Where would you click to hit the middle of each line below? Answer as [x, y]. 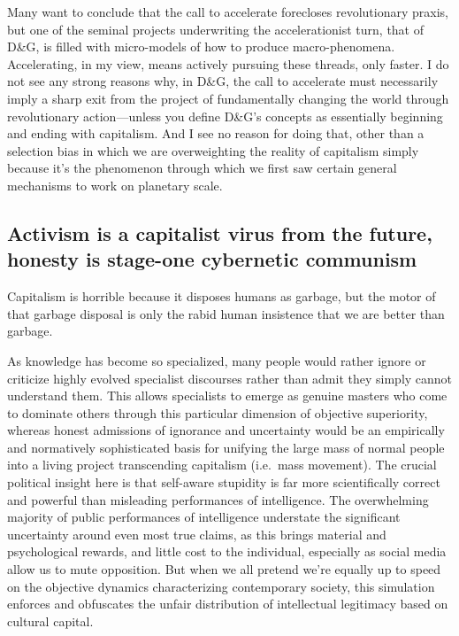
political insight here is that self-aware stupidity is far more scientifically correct [224, 482]
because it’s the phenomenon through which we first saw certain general [202, 168]
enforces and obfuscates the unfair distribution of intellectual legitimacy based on [228, 604]
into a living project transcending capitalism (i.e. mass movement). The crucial [222, 465]
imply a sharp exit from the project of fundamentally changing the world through [228, 98]
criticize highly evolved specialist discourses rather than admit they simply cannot [230, 378]
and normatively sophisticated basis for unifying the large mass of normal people [226, 447]
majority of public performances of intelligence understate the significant [204, 517]
